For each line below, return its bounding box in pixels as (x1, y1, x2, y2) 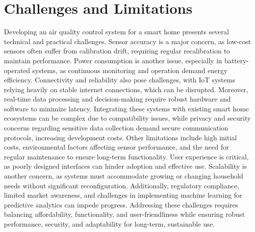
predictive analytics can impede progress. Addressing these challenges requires (4, 199, 238, 209)
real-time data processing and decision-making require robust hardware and (4, 94, 231, 104)
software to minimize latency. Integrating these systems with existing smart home (4, 103, 249, 113)
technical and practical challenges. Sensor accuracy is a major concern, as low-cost (4, 36, 251, 46)
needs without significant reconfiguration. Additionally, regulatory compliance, (4, 180, 239, 190)
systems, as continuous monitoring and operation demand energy (32, 65, 228, 75)
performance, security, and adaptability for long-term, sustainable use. (4, 219, 215, 229)
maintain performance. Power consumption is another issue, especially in (4, 55, 222, 65)
